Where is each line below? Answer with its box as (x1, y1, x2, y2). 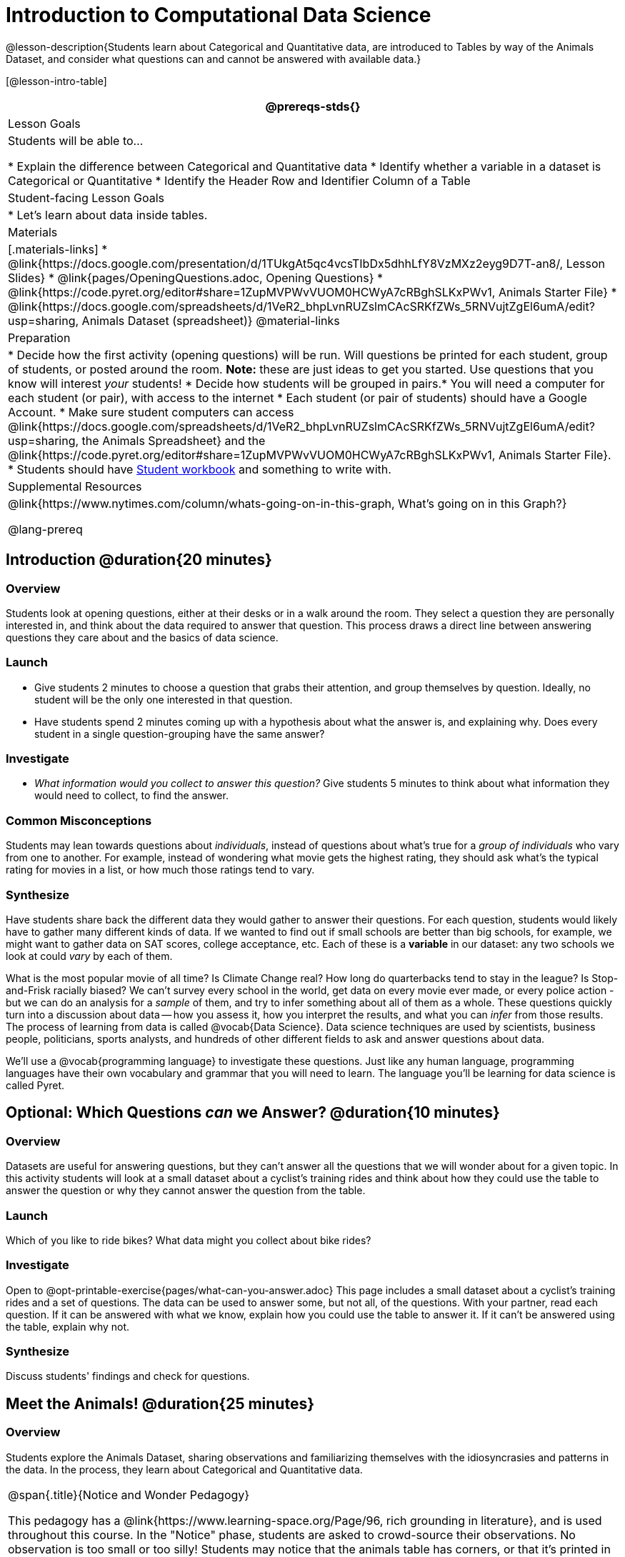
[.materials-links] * (8, 241, 108, 256)
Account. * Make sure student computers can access (8, 404, 294, 419)
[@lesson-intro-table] (6, 74, 107, 87)
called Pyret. (6, 1078, 65, 1091)
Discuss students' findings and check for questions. (6, 1370, 250, 1383)
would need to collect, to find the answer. (34, 789, 229, 802)
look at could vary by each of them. (6, 949, 173, 962)
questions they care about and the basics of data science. (6, 631, 279, 644)
